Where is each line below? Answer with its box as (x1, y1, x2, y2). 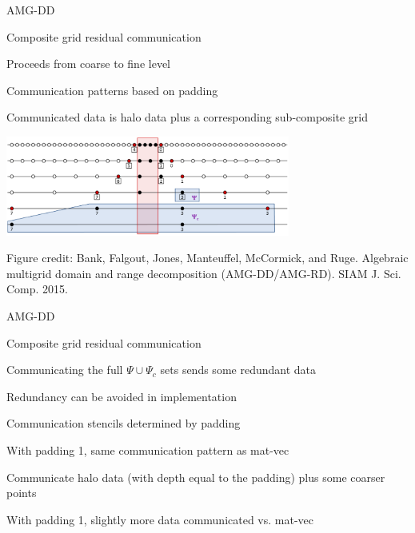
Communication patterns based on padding (6, 82, 218, 98)
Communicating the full (6, 361, 123, 378)
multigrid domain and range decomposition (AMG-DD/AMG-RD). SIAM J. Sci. (6, 265, 401, 281)
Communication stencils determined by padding (6, 415, 241, 432)
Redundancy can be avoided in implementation (6, 388, 237, 404)
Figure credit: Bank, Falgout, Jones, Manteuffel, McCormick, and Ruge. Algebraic (6, 249, 409, 266)
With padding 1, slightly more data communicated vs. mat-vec (6, 511, 314, 527)
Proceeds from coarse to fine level (6, 55, 170, 72)
